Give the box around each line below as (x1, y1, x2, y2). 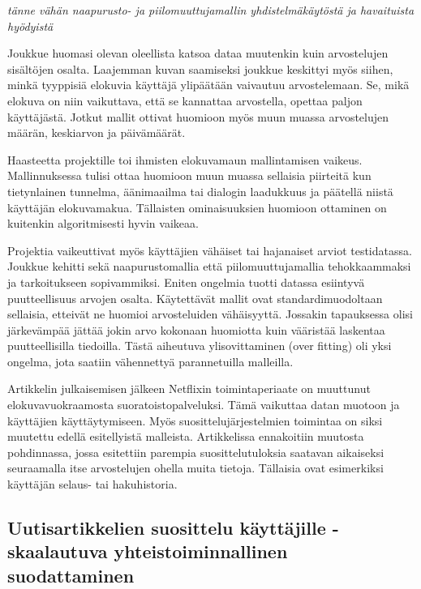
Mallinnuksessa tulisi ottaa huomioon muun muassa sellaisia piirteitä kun (7, 167, 372, 184)
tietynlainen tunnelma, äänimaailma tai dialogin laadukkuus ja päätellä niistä (7, 182, 393, 199)
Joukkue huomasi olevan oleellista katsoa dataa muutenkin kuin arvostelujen (7, 45, 389, 62)
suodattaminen (7, 562, 135, 587)
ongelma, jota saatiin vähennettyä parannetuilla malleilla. (7, 352, 294, 369)
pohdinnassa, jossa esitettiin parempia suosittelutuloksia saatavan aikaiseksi (7, 443, 384, 460)
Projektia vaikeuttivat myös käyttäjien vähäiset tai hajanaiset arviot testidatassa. (7, 241, 412, 258)
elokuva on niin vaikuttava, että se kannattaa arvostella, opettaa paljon (7, 92, 363, 109)
